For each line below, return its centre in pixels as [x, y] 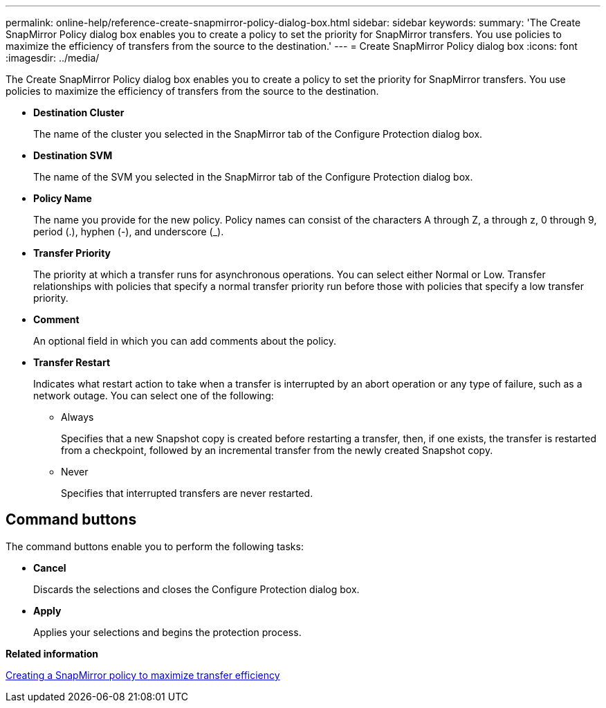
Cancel [50, 568]
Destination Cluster [79, 112]
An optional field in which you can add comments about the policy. [185, 341]
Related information [52, 653]
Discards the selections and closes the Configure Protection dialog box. [196, 589]
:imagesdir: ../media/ [53, 58]
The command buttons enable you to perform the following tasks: [155, 546]
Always [77, 417]
